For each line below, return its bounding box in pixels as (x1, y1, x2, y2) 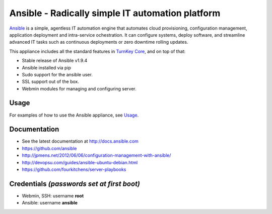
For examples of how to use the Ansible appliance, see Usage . (9, 112, 139, 118)
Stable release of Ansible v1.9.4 (22, 58, 88, 64)
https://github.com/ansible (22, 145, 77, 151)
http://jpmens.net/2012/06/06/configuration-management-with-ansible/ (22, 152, 171, 158)
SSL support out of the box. (22, 78, 80, 85)
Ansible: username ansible (22, 200, 78, 206)
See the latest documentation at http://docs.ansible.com (22, 138, 139, 144)
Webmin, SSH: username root (22, 192, 84, 198)
